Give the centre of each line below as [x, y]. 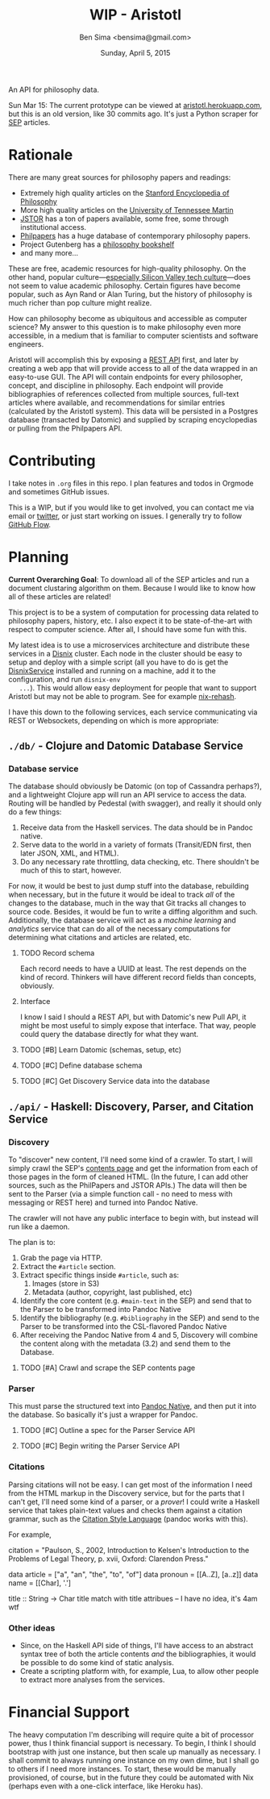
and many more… [49, 252]
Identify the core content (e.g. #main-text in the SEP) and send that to [136, 1301]
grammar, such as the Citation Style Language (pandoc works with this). [128, 1518]
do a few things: [35, 812]
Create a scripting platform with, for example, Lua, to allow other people [139, 1672]
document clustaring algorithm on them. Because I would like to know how [132, 588]
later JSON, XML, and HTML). [69, 853]
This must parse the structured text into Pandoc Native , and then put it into [132, 1406]
